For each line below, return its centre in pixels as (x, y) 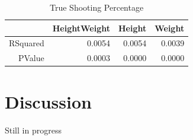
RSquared (27, 43)
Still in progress (33, 130)
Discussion (48, 101)
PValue (31, 58)
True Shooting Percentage (97, 7)
